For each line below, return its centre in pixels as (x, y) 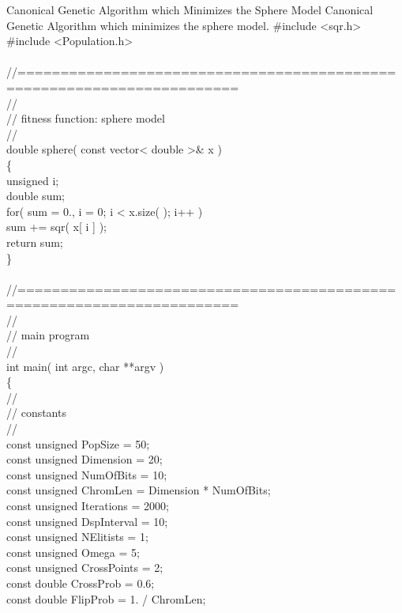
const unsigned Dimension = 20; (85, 459)
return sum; (35, 242)
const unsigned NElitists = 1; (77, 537)
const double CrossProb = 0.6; (81, 583)
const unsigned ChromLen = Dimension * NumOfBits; (139, 490)
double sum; (36, 196)
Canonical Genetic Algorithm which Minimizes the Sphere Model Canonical (190, 9)
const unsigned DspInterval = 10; (87, 521)
